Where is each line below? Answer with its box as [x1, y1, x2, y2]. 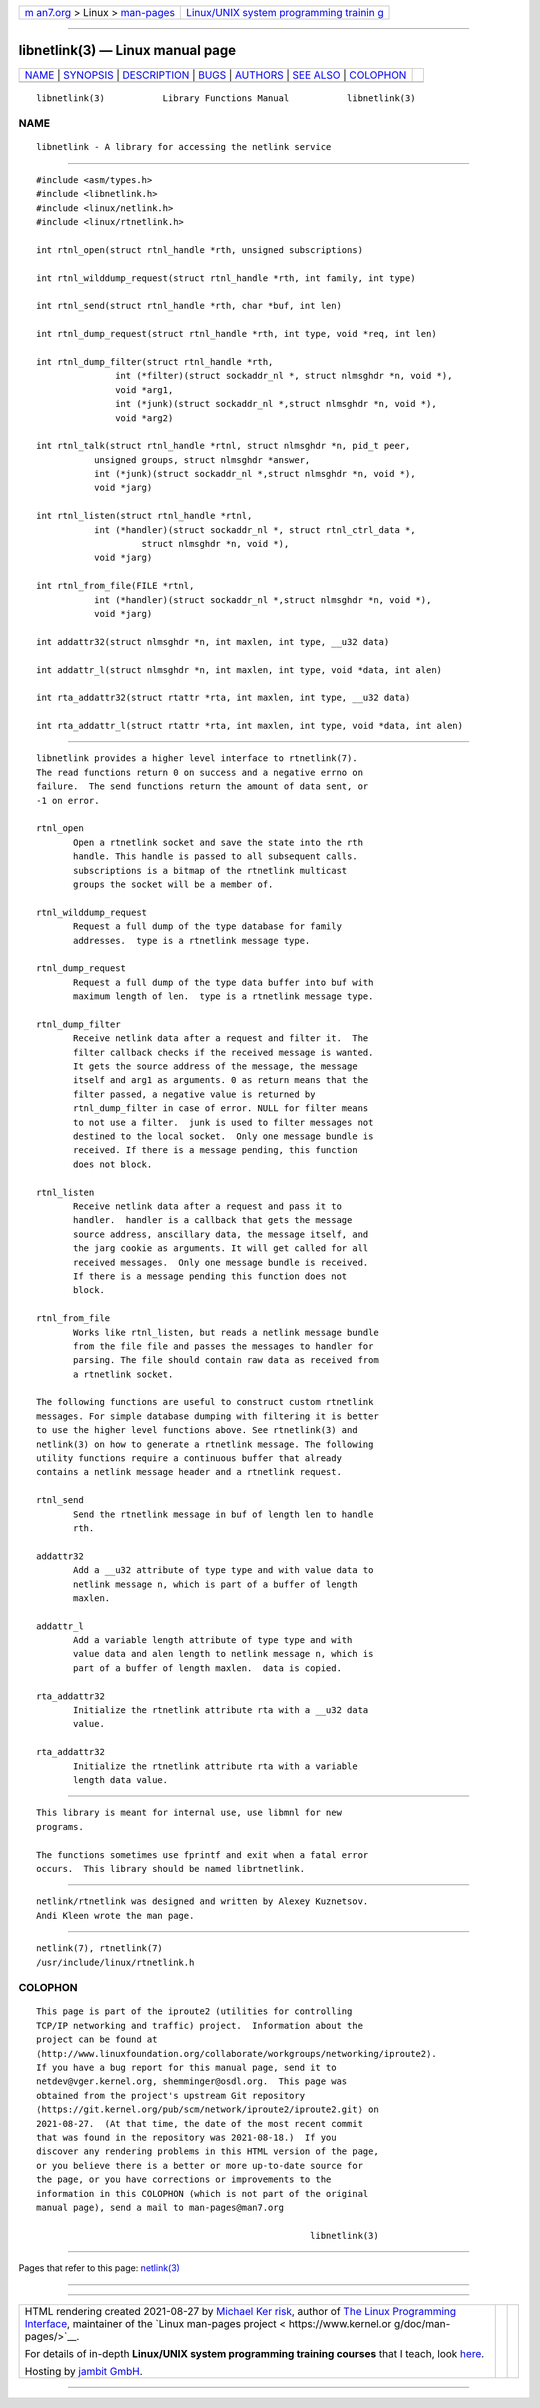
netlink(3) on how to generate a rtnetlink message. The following [36, 1438, 374, 1450]
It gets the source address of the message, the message [73, 1061, 359, 1072]
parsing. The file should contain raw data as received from [73, 1355, 379, 1366]
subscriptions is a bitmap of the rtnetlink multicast [73, 865, 348, 876]
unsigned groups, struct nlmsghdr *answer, [93, 454, 311, 465]
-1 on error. [36, 795, 100, 806]
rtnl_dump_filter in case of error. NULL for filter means [73, 1103, 369, 1114]
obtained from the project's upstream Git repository [36, 2090, 305, 2101]
